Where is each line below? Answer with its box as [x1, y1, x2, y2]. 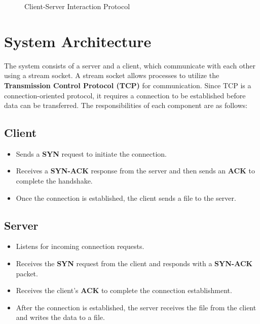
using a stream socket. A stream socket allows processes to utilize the [4, 70, 219, 81]
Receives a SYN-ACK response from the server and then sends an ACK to [16, 165, 255, 176]
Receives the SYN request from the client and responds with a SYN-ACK [16, 258, 253, 269]
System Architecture [4, 30, 152, 51]
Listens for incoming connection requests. [16, 241, 144, 251]
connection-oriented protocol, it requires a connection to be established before [4, 90, 246, 100]
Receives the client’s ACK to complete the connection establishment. [16, 285, 232, 296]
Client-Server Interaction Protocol [24, 1, 130, 11]
